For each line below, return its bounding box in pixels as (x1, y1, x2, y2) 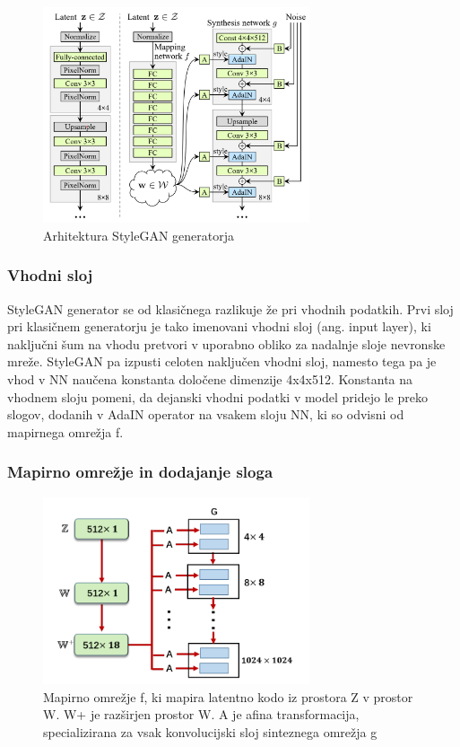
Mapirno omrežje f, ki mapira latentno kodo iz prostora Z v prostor (43, 687, 413, 706)
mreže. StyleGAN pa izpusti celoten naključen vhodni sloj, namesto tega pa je (7, 352, 437, 371)
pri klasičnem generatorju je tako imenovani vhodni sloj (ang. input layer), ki (7, 317, 431, 336)
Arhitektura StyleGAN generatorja (43, 225, 235, 244)
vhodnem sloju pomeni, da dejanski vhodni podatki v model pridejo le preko (7, 387, 428, 406)
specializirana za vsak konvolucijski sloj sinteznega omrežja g (43, 722, 378, 741)
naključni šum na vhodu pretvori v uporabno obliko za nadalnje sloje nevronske (7, 334, 446, 353)
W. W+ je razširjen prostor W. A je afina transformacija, (43, 705, 360, 724)
